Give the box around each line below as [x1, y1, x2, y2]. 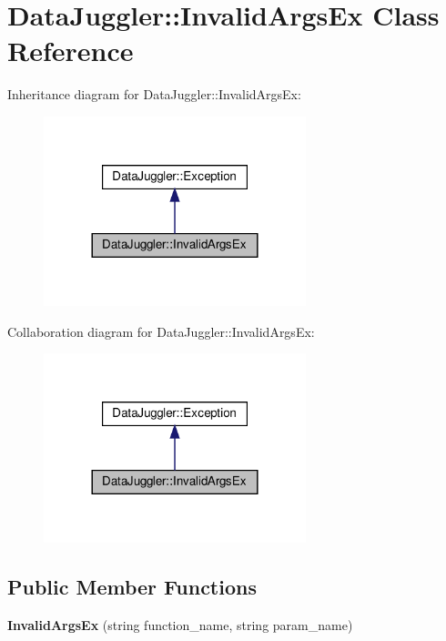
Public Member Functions [7, 573, 257, 601]
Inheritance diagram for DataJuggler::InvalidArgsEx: [7, 85, 301, 104]
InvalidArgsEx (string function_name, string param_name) [7, 615, 353, 634]
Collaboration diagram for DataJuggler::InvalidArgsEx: [7, 321, 315, 341]
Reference [7, 32, 134, 69]
